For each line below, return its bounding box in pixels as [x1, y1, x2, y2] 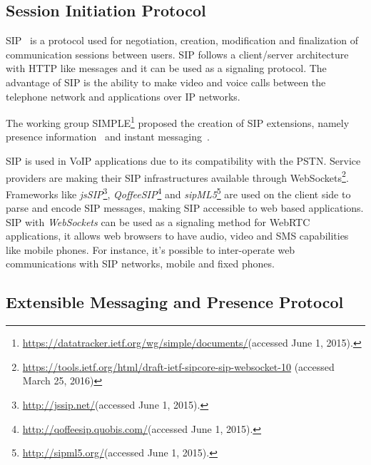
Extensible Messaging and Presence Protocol [6, 291, 344, 313]
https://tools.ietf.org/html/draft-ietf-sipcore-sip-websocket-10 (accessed [22, 359, 335, 374]
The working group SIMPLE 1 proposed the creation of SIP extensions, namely [6, 113, 350, 130]
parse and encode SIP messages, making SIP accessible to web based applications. [6, 200, 364, 215]
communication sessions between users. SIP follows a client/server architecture [6, 46, 349, 61]
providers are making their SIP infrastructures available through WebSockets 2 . [6, 168, 349, 185]
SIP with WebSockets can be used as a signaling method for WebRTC [6, 214, 310, 229]
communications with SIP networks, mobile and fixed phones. [6, 256, 275, 271]
